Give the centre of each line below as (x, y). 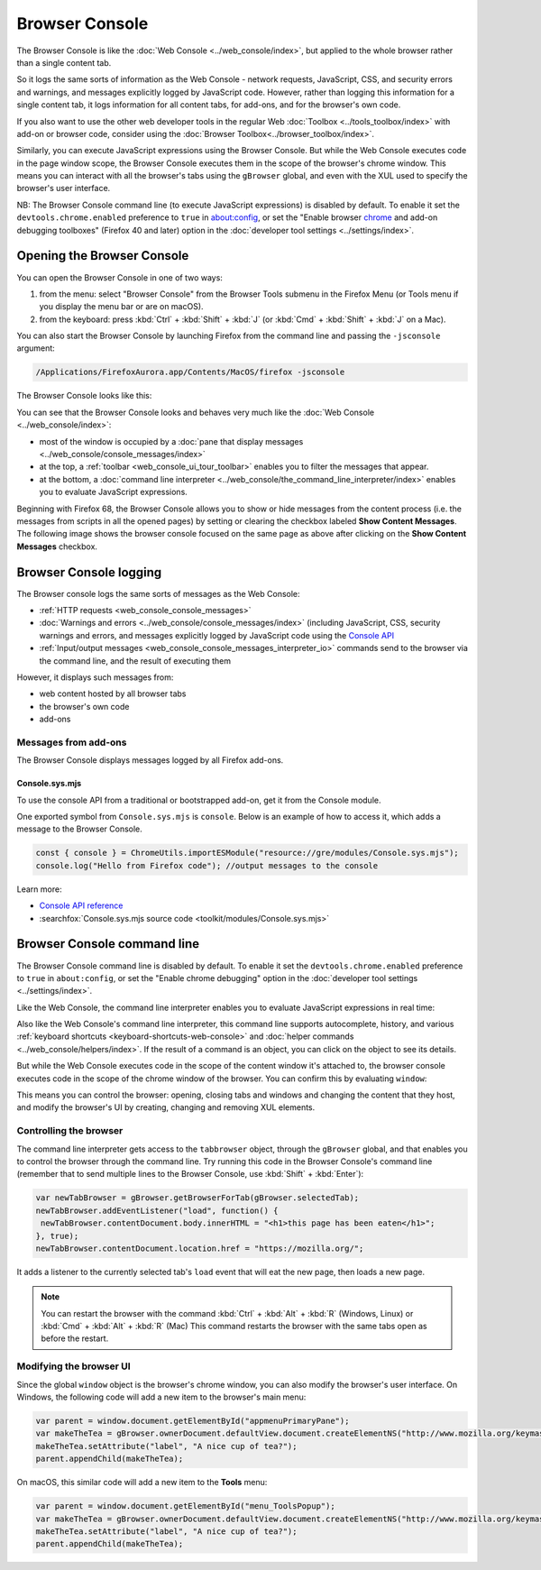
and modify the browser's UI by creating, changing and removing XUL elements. (166, 1107)
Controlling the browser (70, 1131)
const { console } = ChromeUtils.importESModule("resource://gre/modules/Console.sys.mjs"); (247, 853)
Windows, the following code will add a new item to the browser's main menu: (161, 1397)
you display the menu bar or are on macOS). (121, 307)
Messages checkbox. (57, 546)
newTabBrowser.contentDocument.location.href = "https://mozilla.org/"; (200, 1248)
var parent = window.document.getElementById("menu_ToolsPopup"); (185, 1506)
